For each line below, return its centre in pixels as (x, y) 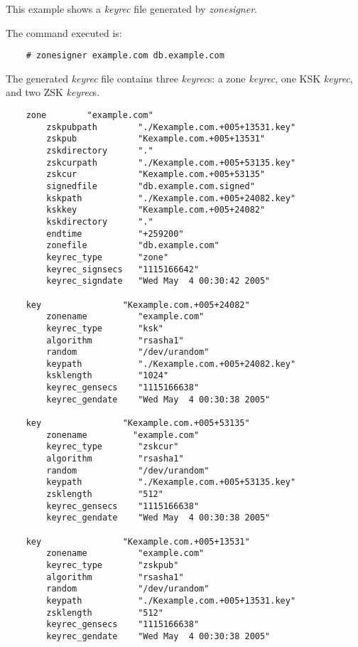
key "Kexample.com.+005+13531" (138, 541)
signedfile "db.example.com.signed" (151, 186)
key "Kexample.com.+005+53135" (138, 423)
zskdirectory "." (100, 151)
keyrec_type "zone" (108, 257)
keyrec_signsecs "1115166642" (123, 269)
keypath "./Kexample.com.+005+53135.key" (171, 482)
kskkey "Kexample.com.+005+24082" (156, 210)
